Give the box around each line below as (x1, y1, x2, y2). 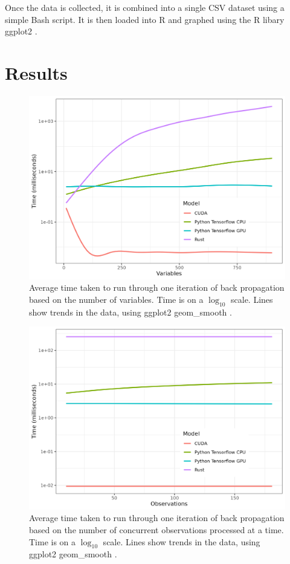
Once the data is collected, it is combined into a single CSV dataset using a (5, 1, 285, 13)
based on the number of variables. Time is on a (29, 293, 204, 305)
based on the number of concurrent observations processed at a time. (29, 523, 284, 536)
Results (5, 60, 68, 85)
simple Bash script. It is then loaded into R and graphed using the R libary (5, 13, 285, 25)
